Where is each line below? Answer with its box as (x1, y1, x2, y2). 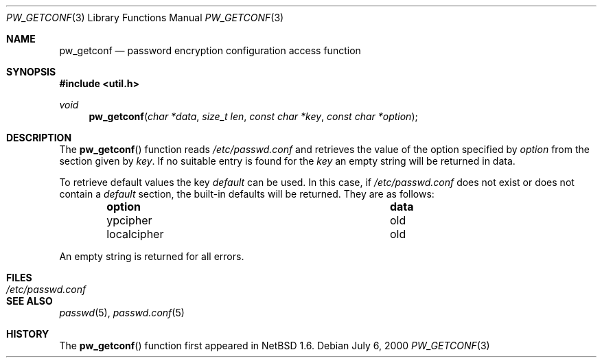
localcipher (106, 227, 164, 241)
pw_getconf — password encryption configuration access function (59, 45, 361, 56)
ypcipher (106, 213, 152, 227)
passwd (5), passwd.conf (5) (59, 307, 185, 318)
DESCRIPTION (6, 132, 72, 143)
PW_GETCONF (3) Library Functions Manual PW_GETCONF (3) (6, 12, 284, 23)
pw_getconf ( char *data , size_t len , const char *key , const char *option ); (89, 110, 418, 122)
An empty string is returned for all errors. (59, 250, 244, 262)
